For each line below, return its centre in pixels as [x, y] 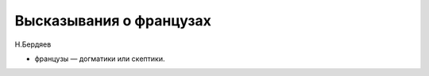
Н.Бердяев [33, 44]
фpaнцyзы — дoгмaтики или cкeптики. [100, 59]
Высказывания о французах [113, 21]
